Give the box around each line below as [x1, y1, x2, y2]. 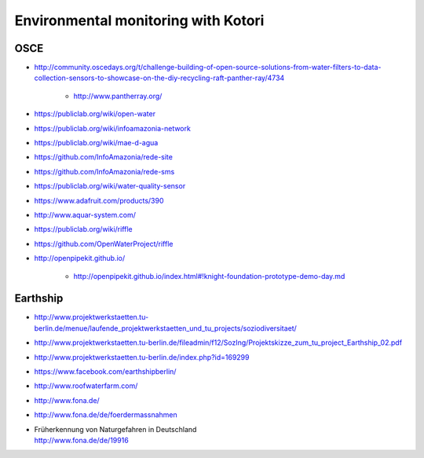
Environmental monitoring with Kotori [14, 12, 265, 29]
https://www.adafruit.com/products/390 [34, 196, 164, 205]
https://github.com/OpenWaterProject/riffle [34, 239, 174, 248]
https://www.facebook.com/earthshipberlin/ [34, 367, 177, 376]
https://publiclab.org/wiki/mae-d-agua [34, 138, 159, 148]
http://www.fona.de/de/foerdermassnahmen [34, 410, 177, 420]
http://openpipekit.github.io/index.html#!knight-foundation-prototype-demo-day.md [73, 271, 345, 280]
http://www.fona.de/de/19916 [34, 435, 129, 445]
